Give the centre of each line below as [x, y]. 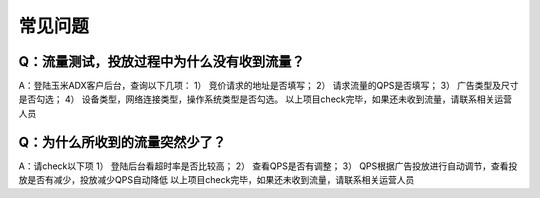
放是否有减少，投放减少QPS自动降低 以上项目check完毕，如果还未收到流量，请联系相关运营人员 [216, 180]
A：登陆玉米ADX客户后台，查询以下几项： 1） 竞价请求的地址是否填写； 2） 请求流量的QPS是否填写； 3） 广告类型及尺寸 [268, 86]
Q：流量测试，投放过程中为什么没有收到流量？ [161, 61]
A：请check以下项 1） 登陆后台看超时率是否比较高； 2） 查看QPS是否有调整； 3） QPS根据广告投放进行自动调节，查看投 [268, 166]
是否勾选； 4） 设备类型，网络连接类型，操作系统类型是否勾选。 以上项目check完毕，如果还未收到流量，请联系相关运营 [265, 99]
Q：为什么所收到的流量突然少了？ [122, 141]
